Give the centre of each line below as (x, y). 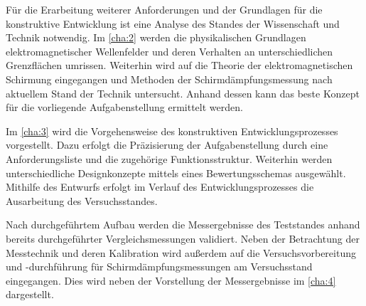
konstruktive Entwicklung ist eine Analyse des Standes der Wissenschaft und (173, 23)
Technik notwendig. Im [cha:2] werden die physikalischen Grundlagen (156, 37)
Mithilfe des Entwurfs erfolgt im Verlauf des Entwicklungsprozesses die (160, 187)
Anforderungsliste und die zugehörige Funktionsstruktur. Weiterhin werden (169, 158)
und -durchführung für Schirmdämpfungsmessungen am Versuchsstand (159, 267)
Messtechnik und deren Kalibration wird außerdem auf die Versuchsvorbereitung (181, 252)
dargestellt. (30, 294)
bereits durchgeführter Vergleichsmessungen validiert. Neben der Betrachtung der (183, 238)
